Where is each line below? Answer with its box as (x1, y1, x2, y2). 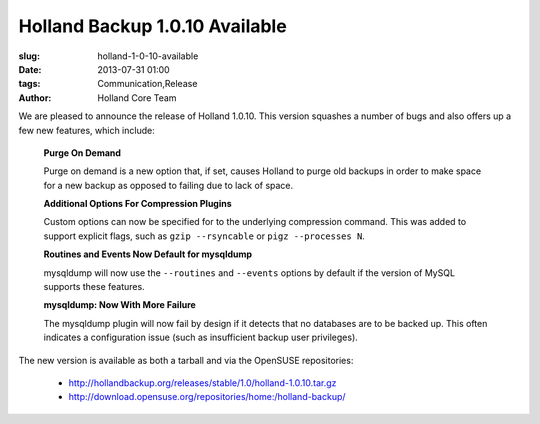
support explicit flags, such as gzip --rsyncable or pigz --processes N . (43, 230, 365, 242)
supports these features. (43, 281, 145, 293)
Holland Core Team (97, 91, 177, 104)
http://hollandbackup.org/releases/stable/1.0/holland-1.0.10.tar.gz (68, 376, 337, 389)
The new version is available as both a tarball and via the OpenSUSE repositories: (18, 354, 354, 366)
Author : (18, 91, 52, 104)
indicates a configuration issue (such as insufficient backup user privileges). (43, 331, 359, 344)
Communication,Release (97, 78, 198, 90)
